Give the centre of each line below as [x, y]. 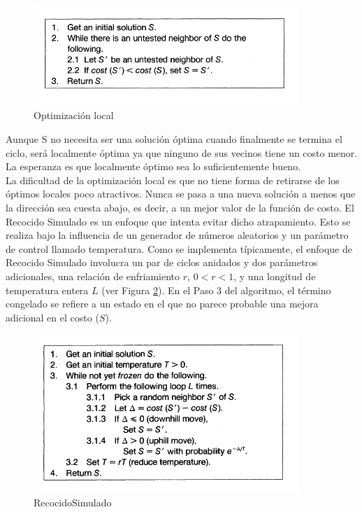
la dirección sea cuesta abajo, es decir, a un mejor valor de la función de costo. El [180, 208]
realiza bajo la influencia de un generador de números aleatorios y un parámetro [177, 235]
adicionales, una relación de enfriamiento [93, 276]
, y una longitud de [275, 276]
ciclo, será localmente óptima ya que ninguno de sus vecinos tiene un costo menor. [182, 152]
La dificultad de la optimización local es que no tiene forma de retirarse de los [173, 180]
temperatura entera [47, 290]
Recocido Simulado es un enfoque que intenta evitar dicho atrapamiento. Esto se [178, 221]
